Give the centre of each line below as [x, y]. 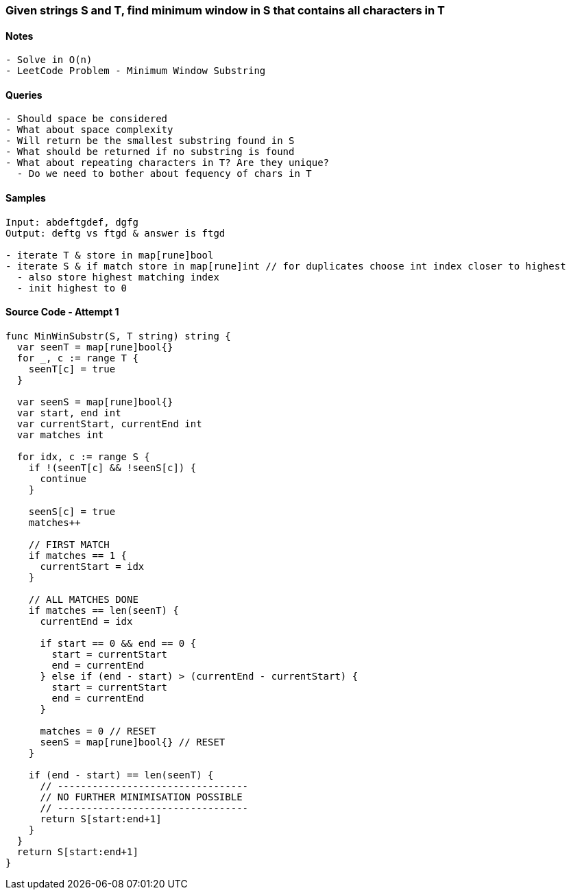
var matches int [60, 434]
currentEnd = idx [86, 621]
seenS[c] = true [72, 511]
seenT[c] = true [72, 369]
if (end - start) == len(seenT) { [121, 775]
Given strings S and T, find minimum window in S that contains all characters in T [225, 10]
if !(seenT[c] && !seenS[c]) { [112, 467]
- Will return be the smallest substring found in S [150, 141]
